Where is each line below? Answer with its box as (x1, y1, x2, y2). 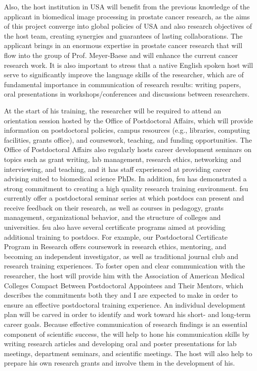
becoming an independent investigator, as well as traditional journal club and (4, 251, 239, 261)
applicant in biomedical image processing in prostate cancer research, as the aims (4, 11, 250, 21)
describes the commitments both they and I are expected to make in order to (4, 290, 238, 300)
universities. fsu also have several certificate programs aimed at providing (4, 222, 225, 232)
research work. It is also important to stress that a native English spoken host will (4, 59, 253, 70)
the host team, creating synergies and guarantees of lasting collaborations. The (4, 30, 243, 41)
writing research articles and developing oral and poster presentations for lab (4, 338, 237, 349)
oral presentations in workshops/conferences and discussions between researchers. (4, 89, 250, 99)
